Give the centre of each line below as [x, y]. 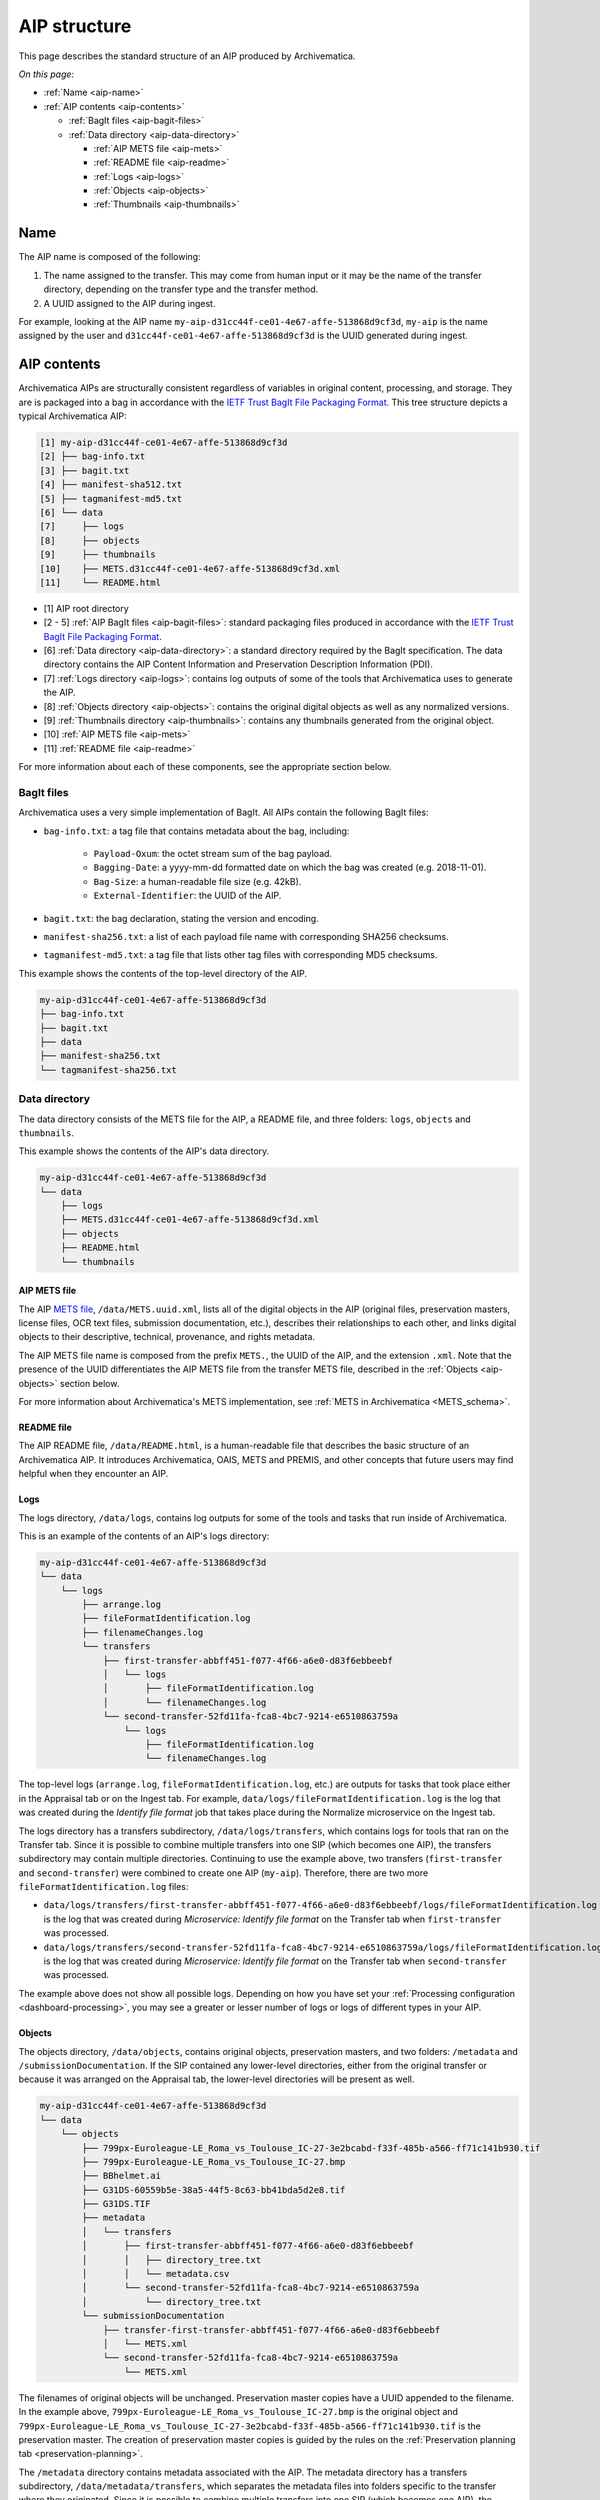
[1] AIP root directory [86, 608]
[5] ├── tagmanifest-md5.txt [111, 498]
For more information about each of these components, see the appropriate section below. [205, 767]
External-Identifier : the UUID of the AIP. [187, 896]
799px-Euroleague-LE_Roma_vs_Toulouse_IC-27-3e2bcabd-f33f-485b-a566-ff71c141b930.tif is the [250, 2426]
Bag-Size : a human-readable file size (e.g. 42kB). [197, 881]
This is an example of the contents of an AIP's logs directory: [144, 1536]
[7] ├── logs [82, 526]
